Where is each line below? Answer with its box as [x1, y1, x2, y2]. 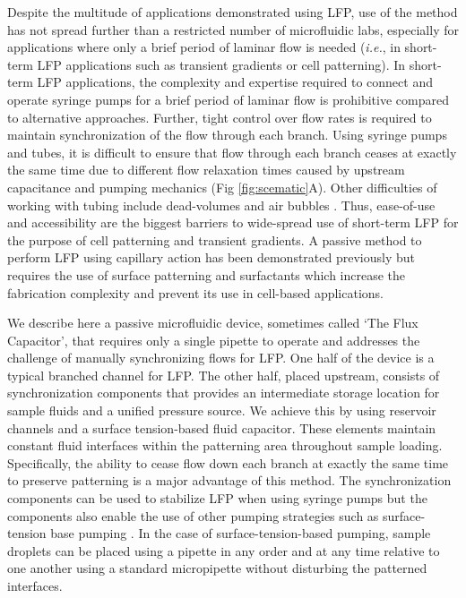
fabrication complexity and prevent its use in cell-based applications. [7, 283, 384, 302]
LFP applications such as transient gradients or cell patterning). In [37, 55, 406, 73]
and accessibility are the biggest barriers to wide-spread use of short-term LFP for [7, 213, 459, 232]
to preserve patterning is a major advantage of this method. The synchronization [7, 471, 452, 490]
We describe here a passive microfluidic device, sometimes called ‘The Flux [7, 313, 419, 332]
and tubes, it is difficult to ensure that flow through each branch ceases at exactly [7, 142, 457, 161]
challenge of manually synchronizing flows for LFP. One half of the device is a [7, 348, 435, 367]
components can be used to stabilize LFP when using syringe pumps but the [7, 489, 427, 508]
